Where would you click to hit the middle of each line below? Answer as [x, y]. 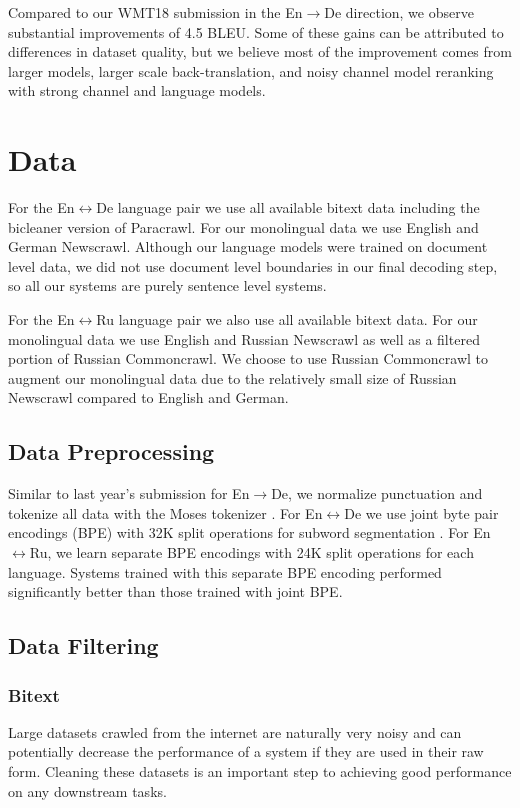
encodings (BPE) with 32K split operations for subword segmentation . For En [249, 532]
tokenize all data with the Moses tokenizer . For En [165, 512]
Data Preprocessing [111, 451]
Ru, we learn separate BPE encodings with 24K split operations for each [251, 552]
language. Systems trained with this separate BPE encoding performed [225, 571]
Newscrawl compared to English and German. [148, 397]
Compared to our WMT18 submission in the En [155, 12]
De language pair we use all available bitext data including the [288, 207]
